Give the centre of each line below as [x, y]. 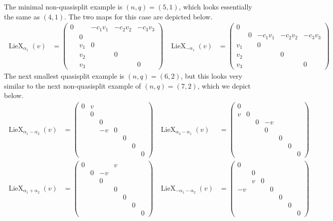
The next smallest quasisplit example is [64, 76]
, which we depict [224, 85]
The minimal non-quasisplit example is [63, 6]
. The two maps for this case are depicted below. [139, 16]
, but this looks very [211, 76]
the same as [22, 16]
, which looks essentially [215, 6]
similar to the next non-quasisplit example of [73, 85]
